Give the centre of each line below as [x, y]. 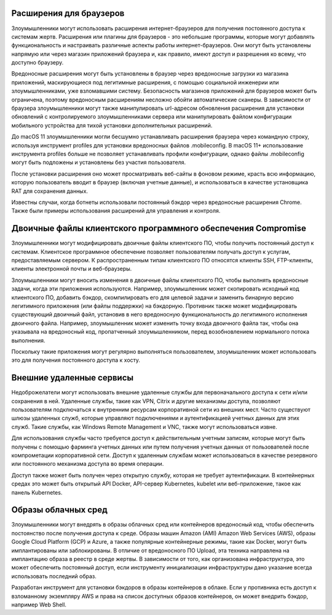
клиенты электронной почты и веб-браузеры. [72, 269]
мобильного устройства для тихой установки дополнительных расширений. [112, 125]
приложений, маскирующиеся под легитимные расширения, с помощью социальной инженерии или [145, 82]
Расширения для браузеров [68, 13]
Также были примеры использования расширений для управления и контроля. [116, 211]
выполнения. [28, 340]
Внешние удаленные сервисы [73, 378]
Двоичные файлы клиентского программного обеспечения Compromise [159, 228]
